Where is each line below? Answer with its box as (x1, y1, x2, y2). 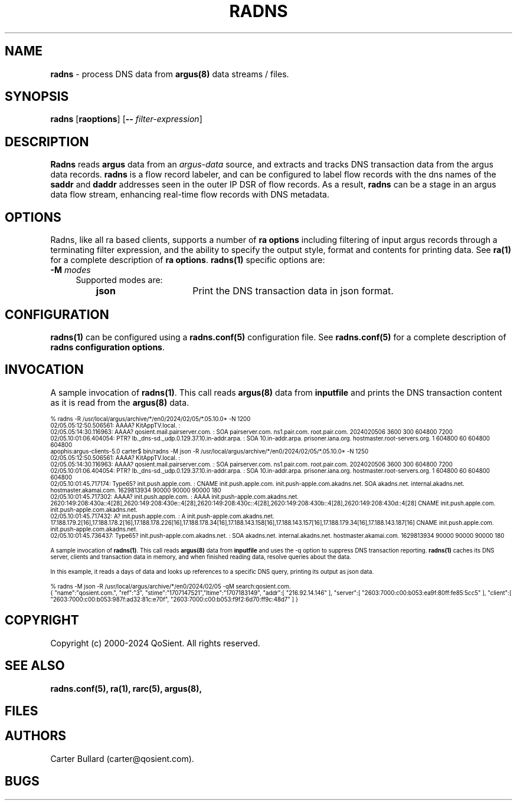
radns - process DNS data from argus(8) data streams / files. (50, 68, 289, 79)
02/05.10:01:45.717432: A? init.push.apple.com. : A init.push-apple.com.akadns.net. (50, 512, 274, 520)
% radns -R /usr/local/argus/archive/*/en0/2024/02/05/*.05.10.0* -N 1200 (50, 415, 251, 422)
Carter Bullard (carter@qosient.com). (50, 753, 194, 764)
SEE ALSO (5, 658, 65, 673)
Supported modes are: (76, 275, 163, 285)
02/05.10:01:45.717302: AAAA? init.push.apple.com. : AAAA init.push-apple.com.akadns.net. (50, 493, 299, 500)
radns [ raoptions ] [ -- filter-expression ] (50, 114, 202, 124)
